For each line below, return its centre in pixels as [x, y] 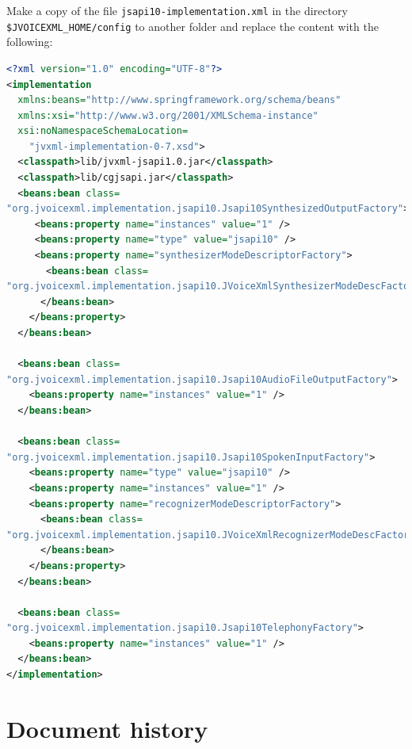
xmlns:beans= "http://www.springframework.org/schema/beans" [179, 100]
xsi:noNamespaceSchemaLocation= [103, 131]
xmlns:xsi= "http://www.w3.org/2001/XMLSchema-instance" [168, 115]
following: [30, 42]
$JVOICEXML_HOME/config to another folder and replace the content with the [193, 26]
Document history [107, 728]
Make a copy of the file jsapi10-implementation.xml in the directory [177, 10]
